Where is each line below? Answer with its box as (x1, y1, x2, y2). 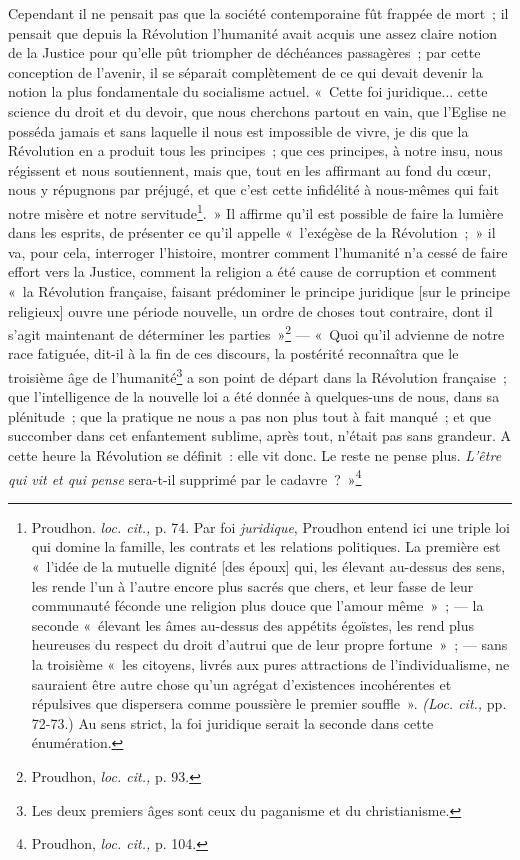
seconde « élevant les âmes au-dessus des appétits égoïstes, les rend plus (31, 614, 475, 635)
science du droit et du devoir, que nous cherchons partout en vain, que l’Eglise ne (8, 100, 507, 121)
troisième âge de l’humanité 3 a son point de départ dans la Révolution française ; (8, 364, 507, 387)
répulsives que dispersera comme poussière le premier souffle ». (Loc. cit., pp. (31, 693, 507, 714)
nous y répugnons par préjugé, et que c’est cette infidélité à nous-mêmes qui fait (8, 179, 499, 200)
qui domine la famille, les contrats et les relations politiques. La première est (31, 536, 501, 557)
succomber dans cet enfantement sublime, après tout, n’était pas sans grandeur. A (8, 425, 512, 446)
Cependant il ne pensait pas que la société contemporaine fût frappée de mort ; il (8, 3, 509, 23)
